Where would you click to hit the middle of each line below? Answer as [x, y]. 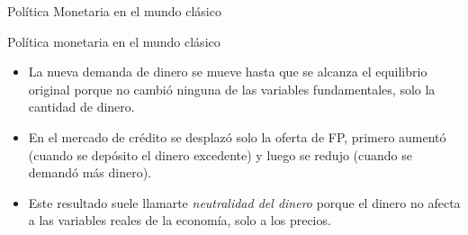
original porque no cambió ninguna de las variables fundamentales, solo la [232, 89]
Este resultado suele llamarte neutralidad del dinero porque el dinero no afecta [244, 202]
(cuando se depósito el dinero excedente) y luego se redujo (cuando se [220, 154]
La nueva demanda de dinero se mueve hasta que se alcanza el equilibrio [228, 72]
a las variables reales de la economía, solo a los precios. [180, 220]
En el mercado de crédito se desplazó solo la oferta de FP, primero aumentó [237, 136]
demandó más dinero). [90, 172]
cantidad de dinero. [81, 107]
